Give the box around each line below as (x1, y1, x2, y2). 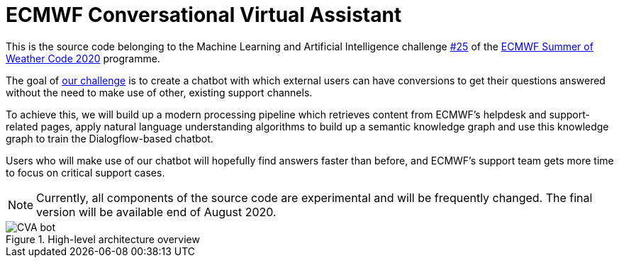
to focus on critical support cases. (6, 166, 165, 179)
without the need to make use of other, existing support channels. (6, 86, 313, 99)
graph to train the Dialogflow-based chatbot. (6, 132, 213, 145)
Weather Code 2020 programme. (6, 52, 160, 65)
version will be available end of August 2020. (36, 204, 277, 219)
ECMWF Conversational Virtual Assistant (6, 3, 402, 27)
